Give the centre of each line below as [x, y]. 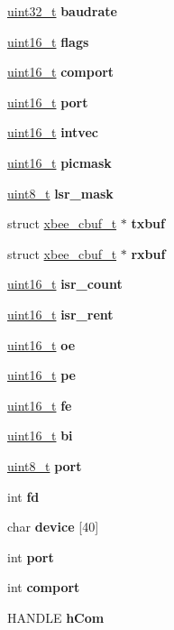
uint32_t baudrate [62, 11]
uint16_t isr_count [65, 284]
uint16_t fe [40, 405]
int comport [44, 587]
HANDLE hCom [56, 617]
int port [31, 556]
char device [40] [53, 527]
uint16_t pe [41, 375]
